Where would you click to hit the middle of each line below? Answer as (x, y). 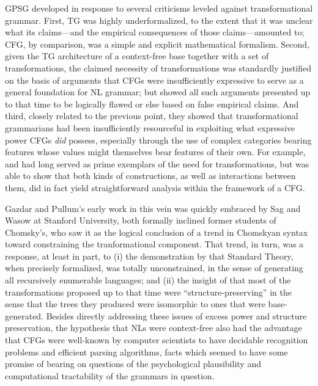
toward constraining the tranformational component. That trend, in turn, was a (154, 244)
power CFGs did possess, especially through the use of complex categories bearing (158, 140)
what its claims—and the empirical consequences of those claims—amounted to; (155, 32)
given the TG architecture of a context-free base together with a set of (137, 56)
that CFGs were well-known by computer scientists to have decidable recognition (157, 340)
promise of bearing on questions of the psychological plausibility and (133, 364)
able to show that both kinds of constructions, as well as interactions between (150, 176)
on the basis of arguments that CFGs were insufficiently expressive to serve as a (154, 80)
